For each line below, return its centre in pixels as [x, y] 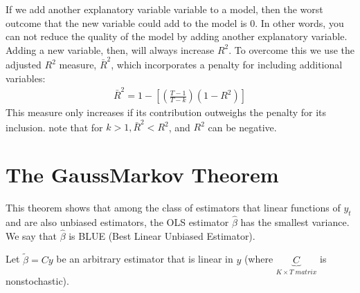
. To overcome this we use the [291, 49]
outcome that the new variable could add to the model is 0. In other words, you [175, 22]
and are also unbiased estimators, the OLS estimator [117, 222]
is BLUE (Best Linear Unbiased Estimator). [162, 235]
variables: [26, 78]
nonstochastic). [37, 281]
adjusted [24, 65]
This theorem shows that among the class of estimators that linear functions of [173, 208]
